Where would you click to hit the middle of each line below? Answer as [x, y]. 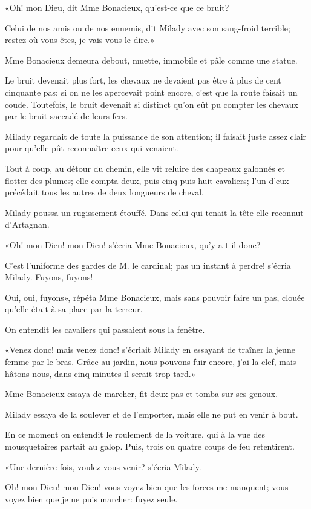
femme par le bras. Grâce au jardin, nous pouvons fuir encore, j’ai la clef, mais [151, 362]
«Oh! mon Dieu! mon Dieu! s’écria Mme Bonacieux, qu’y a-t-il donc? [133, 244]
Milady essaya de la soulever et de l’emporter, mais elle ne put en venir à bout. [152, 414]
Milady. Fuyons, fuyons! [49, 277]
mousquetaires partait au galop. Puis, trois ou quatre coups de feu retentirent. [150, 446]
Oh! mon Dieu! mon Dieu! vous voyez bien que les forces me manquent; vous [147, 487]
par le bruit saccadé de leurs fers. [66, 116]
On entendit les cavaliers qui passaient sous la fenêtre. [105, 329]
